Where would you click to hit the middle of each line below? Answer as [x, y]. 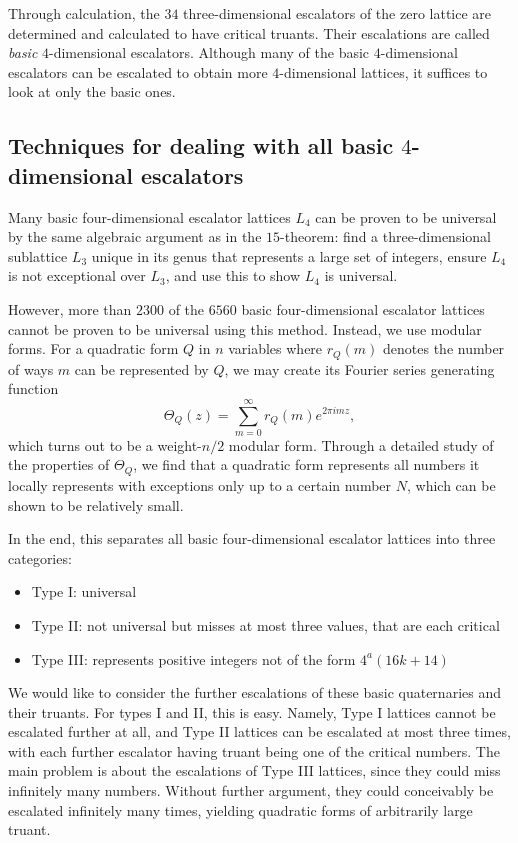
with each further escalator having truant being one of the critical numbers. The [254, 750]
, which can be [451, 484]
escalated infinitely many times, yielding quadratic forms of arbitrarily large [240, 809]
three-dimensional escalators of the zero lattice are [337, 13]
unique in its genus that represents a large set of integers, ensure [289, 255]
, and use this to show [233, 275]
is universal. [361, 275]
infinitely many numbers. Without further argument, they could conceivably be [251, 790]
